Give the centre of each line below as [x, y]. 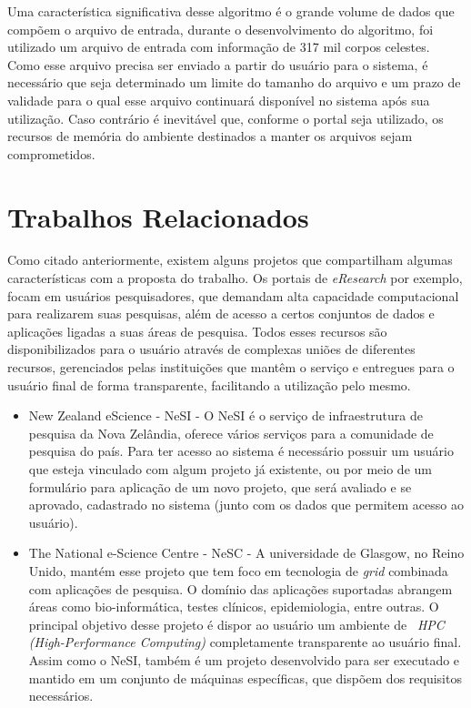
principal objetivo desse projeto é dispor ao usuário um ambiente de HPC [236, 624]
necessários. [61, 696]
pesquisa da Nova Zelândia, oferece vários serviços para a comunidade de [231, 433]
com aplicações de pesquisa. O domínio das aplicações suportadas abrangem [241, 588]
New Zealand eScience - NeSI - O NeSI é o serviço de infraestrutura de [225, 415]
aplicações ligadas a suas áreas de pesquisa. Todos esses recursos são [197, 331]
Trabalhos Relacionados [158, 216]
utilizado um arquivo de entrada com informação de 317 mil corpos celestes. [219, 47]
